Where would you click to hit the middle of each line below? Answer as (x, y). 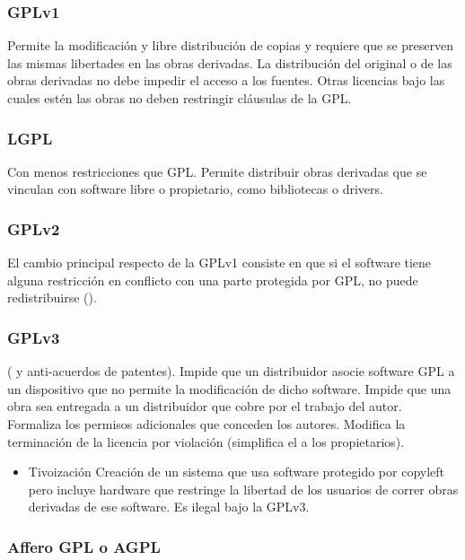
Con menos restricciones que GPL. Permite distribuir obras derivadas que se (217, 171)
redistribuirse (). (52, 297)
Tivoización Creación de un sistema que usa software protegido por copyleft (237, 472)
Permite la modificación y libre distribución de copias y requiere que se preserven (230, 45)
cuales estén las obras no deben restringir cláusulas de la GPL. (180, 98)
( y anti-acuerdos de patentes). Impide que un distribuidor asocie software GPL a (231, 371)
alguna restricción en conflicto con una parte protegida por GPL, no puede (213, 280)
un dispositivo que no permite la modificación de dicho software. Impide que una (229, 388)
